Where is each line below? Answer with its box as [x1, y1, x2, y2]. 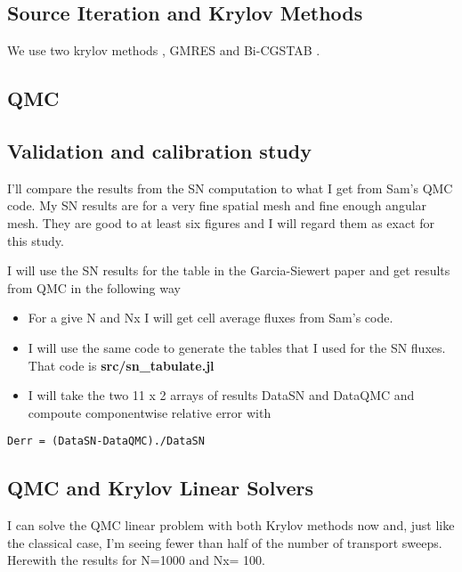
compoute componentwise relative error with [28, 403, 272, 421]
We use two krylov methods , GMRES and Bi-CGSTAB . [7, 41, 320, 60]
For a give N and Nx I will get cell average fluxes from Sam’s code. [28, 308, 393, 327]
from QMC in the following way [7, 278, 181, 297]
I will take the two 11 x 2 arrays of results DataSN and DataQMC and [28, 386, 415, 404]
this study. [7, 231, 64, 249]
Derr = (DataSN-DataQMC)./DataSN [7, 435, 205, 448]
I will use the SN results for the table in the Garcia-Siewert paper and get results [7, 261, 450, 280]
